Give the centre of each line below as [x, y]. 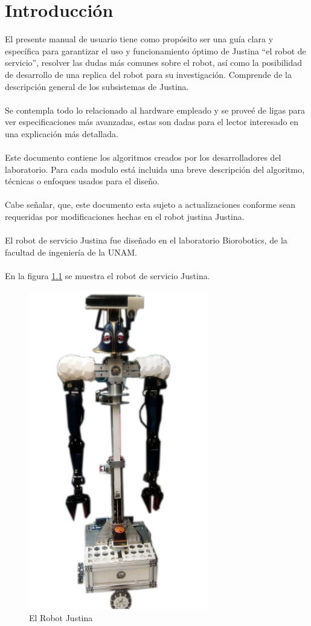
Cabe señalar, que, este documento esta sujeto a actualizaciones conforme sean [150, 205]
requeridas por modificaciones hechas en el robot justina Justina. [125, 217]
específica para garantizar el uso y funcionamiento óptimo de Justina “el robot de [155, 50]
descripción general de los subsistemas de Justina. [97, 86]
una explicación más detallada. [62, 133]
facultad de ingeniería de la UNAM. [71, 252]
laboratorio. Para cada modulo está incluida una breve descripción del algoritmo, [155, 169]
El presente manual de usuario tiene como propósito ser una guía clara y [139, 39]
